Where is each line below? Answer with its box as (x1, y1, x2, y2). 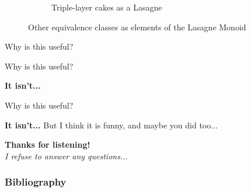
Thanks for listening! (5, 138, 90, 151)
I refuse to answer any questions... (5, 149, 128, 162)
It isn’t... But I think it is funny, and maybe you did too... (5, 118, 218, 131)
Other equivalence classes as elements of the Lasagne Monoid (28, 20, 246, 33)
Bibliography (5, 174, 67, 189)
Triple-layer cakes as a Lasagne (51, 1, 162, 13)
